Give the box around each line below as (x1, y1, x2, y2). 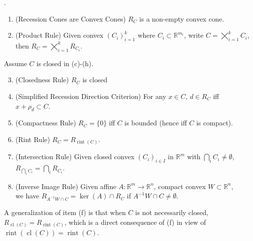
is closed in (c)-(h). (36, 58, 93, 68)
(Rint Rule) (15, 134, 50, 144)
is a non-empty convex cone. (139, 13, 224, 24)
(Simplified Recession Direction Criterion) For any (15, 91, 166, 101)
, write (184, 30, 204, 40)
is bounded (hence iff (124, 118, 187, 128)
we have (15, 191, 39, 201)
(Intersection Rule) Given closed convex (15, 151, 135, 162)
